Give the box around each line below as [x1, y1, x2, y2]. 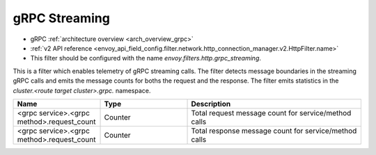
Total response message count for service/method [191, 126, 357, 136]
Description [191, 99, 231, 108]
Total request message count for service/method [191, 108, 352, 117]
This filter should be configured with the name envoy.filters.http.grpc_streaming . [30, 54, 261, 63]
